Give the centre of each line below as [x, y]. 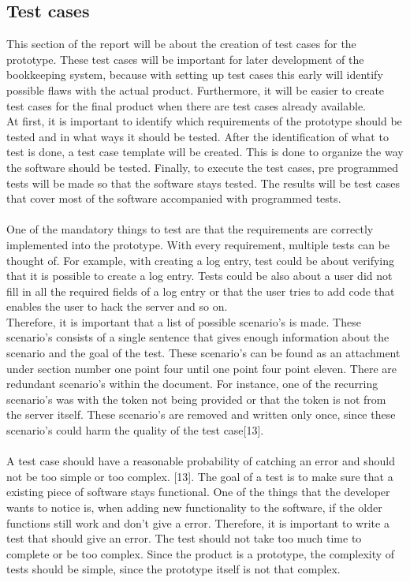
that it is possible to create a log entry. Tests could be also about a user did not [199, 276]
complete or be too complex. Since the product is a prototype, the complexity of [201, 553]
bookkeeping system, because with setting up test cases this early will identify [195, 75]
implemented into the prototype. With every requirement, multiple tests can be [198, 244]
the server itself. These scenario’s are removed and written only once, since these [201, 414]
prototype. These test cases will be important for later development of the [185, 59]
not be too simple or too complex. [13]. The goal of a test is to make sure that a [200, 476]
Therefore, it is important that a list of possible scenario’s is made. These [184, 321]
